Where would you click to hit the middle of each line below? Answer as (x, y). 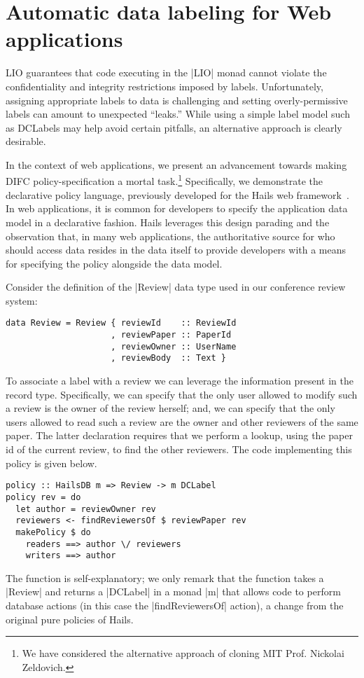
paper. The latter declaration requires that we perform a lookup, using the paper (179, 435)
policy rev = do (43, 497)
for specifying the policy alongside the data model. (114, 263)
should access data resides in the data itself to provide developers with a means (176, 250)
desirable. (26, 141)
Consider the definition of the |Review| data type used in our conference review (176, 287)
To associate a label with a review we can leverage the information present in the (180, 381)
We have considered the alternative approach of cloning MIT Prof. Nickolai (183, 653)
